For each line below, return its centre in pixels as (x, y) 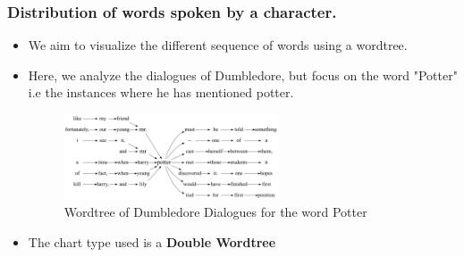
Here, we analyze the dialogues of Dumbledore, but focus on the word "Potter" (243, 75)
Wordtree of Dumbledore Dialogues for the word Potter (215, 212)
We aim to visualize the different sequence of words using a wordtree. (218, 45)
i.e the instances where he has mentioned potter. (161, 92)
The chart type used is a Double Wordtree (152, 241)
